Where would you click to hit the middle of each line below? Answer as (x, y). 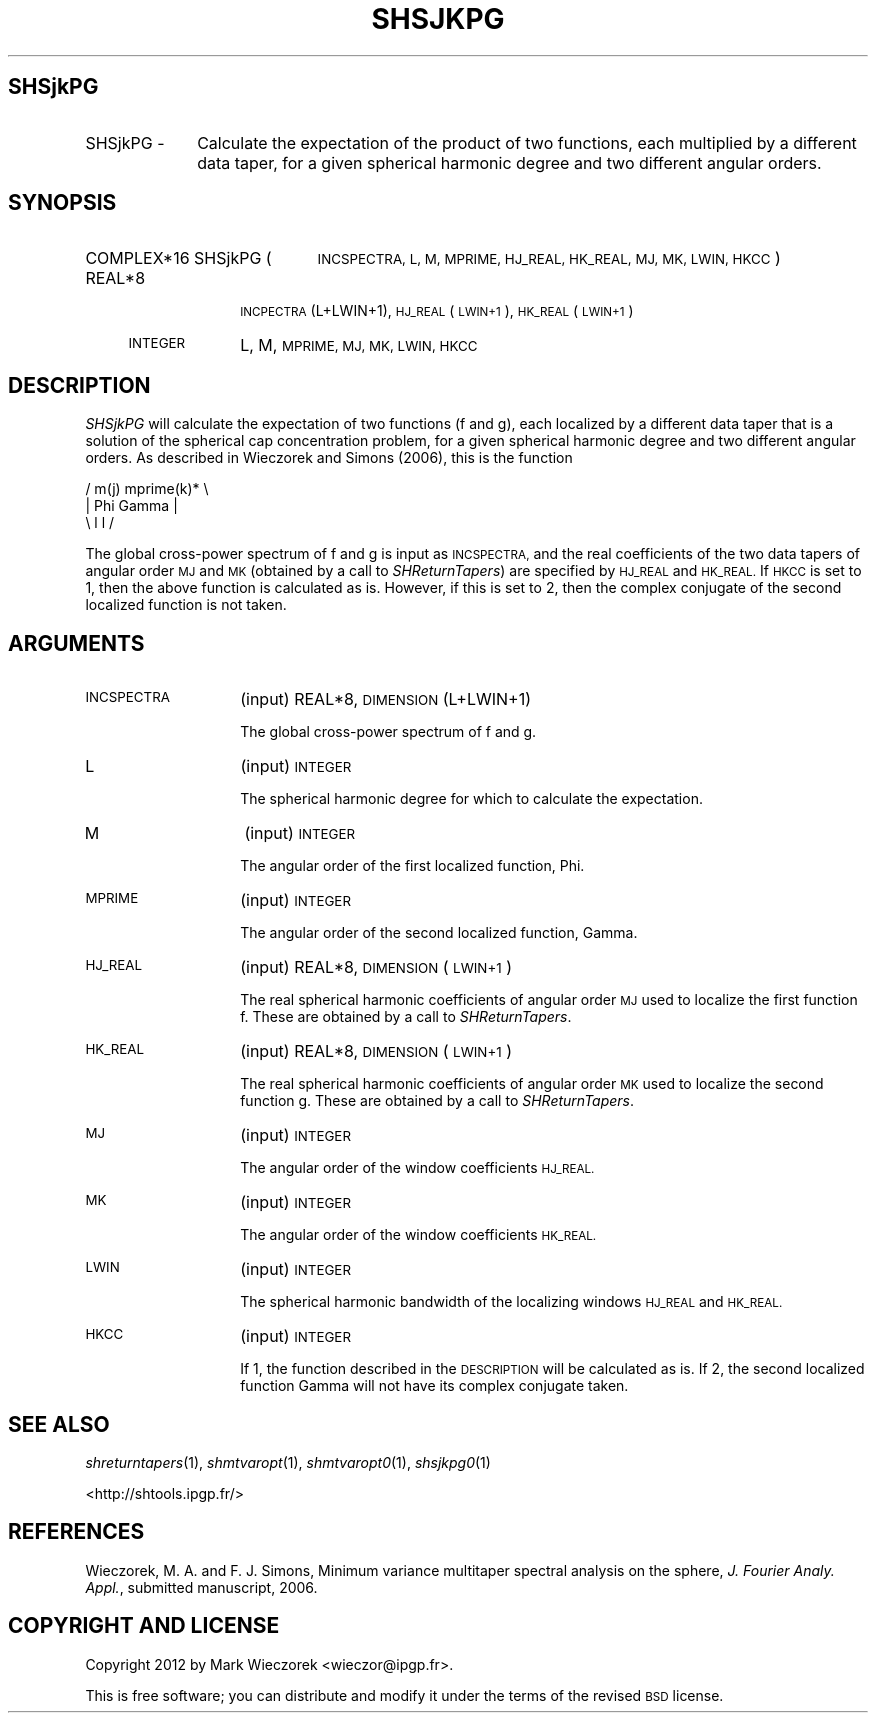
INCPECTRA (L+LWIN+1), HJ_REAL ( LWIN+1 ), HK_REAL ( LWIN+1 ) (437, 311)
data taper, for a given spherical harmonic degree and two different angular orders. (509, 162)
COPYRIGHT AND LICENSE (144, 1626)
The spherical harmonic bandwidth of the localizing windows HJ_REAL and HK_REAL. (511, 1302)
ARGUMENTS (76, 643)
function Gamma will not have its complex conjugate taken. (434, 1386)
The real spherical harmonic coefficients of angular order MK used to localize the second (532, 1084)
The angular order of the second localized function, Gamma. (439, 933)
